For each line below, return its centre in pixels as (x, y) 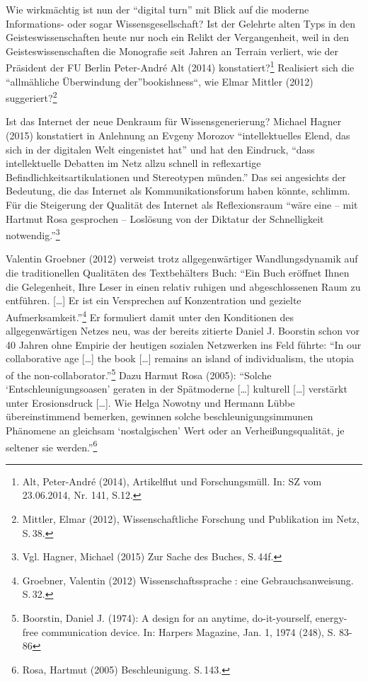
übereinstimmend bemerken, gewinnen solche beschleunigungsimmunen (160, 416)
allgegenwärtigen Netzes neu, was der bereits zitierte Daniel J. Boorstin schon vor (183, 331)
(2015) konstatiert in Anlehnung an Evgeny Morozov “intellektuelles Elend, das (178, 135)
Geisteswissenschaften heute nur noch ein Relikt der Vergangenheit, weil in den (177, 37)
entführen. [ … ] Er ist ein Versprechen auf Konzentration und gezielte (154, 300)
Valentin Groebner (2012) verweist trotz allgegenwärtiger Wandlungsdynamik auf (182, 259)
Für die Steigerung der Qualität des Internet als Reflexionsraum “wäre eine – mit (182, 205)
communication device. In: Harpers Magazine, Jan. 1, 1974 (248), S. (189, 631)
